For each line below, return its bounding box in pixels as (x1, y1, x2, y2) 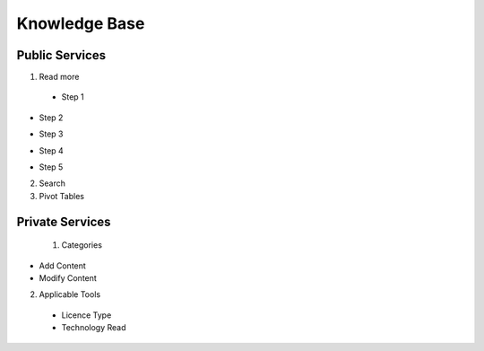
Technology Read (61, 322, 126, 333)
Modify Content (39, 272, 98, 283)
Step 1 (61, 92, 84, 102)
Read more (39, 72, 80, 83)
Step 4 (39, 145, 65, 156)
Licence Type (61, 310, 112, 320)
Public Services (16, 48, 107, 63)
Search (39, 178, 66, 189)
